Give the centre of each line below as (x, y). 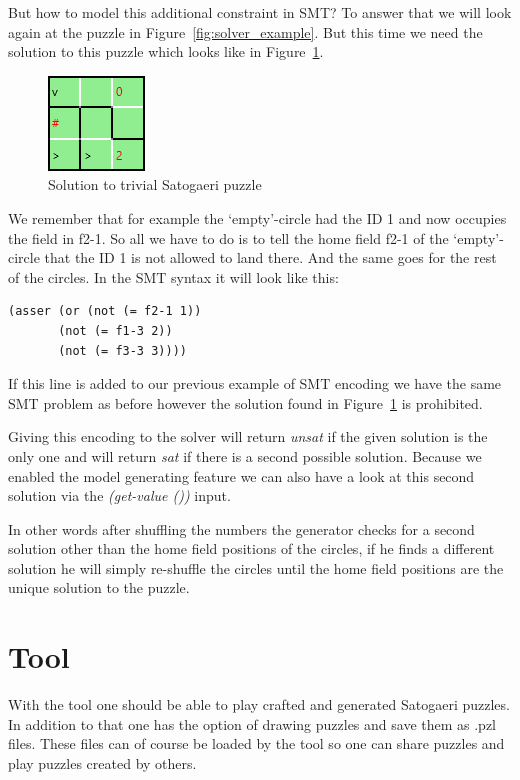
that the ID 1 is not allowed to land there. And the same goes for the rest (270, 257)
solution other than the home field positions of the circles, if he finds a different (251, 548)
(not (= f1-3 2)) (115, 330)
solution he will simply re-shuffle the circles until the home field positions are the (256, 567)
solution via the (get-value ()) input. (119, 495)
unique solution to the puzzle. (99, 587)
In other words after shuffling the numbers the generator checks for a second (241, 528)
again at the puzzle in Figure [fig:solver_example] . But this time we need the (245, 31)
